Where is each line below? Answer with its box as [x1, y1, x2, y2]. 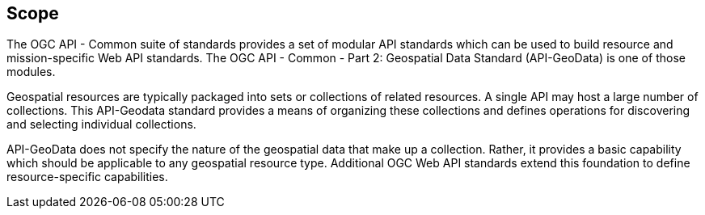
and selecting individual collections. [6, 117, 196, 132]
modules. [6, 65, 56, 79]
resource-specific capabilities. [6, 170, 168, 184]
